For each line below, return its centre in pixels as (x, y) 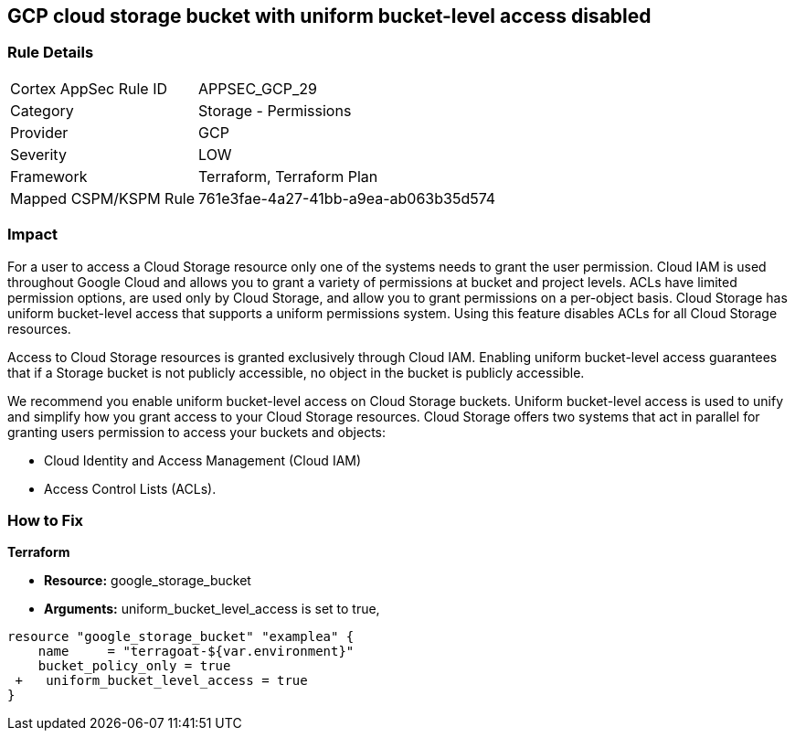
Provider (39, 132)
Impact (33, 235)
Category (42, 110)
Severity (38, 154)
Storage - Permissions (275, 110)
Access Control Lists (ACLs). (130, 488)
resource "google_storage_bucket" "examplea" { (181, 637)
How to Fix (46, 520)
